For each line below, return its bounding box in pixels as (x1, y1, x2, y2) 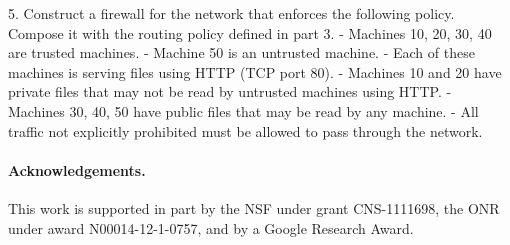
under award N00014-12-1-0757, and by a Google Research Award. (8, 217, 414, 238)
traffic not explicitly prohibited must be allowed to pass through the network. (8, 120, 483, 141)
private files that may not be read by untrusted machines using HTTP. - (8, 81, 452, 102)
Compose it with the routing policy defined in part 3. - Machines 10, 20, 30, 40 (8, 22, 492, 43)
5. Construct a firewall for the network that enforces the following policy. (8, 3, 455, 23)
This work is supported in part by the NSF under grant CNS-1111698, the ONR (8, 197, 500, 218)
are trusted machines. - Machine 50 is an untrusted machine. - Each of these (8, 42, 475, 63)
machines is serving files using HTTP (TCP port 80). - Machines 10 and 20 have (8, 61, 502, 82)
